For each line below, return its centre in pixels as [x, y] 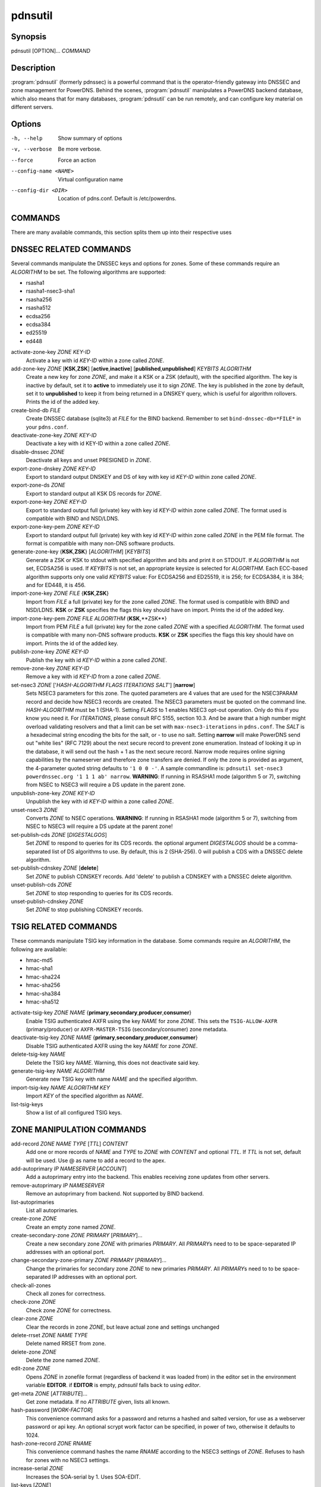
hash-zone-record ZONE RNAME [51, 1443]
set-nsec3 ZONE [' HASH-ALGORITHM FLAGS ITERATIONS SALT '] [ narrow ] [103, 685]
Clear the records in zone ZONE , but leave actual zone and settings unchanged [123, 1327]
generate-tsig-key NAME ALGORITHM [58, 1071]
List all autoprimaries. [52, 1210]
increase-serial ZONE [37, 1469]
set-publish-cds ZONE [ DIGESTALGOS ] [59, 835]
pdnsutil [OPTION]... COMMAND [51, 51]
